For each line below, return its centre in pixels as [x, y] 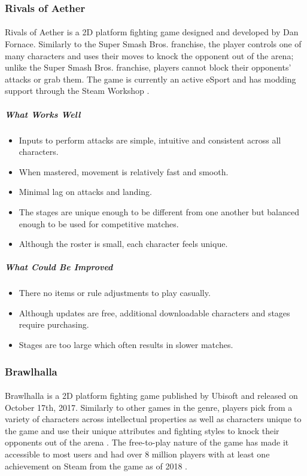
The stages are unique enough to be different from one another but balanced [159, 211]
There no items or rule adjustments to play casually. [115, 293]
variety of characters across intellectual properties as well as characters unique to [153, 419]
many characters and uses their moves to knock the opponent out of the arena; [149, 55]
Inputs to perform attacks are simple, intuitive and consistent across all [150, 140]
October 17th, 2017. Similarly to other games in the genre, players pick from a [149, 407]
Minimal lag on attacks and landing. [85, 192]
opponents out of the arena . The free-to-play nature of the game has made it [147, 442]
